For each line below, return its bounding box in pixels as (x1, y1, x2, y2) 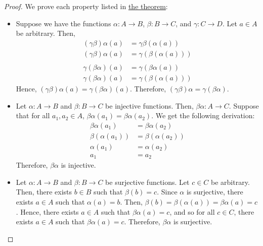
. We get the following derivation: (151, 110, 255, 121)
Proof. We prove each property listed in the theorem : (4, 1, 168, 11)
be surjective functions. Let (105, 176, 190, 187)
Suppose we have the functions (16, 18, 111, 28)
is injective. (61, 160, 96, 170)
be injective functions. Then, (105, 100, 194, 111)
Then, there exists (16, 186, 72, 197)
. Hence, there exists (16, 206, 79, 217)
